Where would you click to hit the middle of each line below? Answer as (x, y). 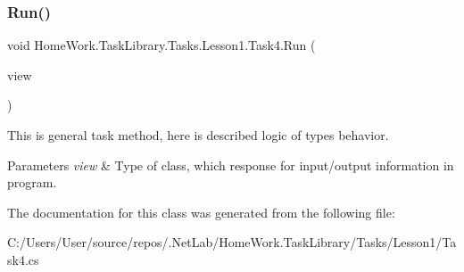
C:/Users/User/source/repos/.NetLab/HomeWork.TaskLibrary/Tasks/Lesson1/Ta (232, 242)
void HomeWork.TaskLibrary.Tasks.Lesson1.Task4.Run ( (162, 45)
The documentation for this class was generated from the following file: (201, 212)
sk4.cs (23, 259)
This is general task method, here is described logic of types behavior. (198, 135)
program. (32, 182)
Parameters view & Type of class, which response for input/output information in (231, 165)
